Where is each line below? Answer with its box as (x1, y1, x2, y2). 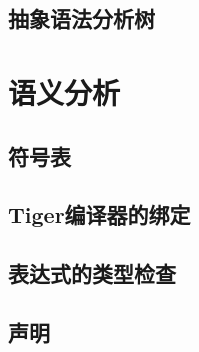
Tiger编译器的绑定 (8, 199, 191, 230)
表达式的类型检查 (8, 258, 176, 289)
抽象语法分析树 (8, 3, 155, 34)
